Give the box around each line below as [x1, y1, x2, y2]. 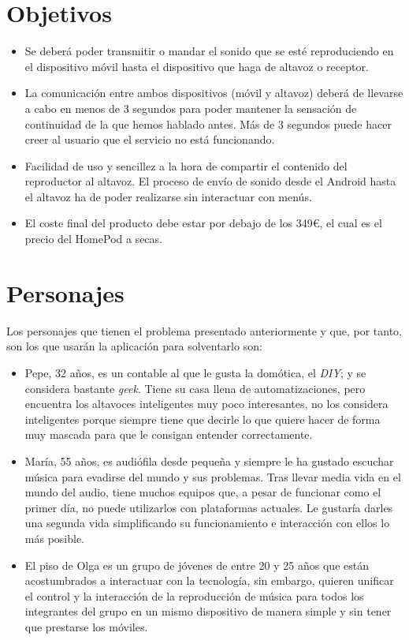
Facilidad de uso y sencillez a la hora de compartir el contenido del [24, 157, 348, 174]
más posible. [24, 530, 85, 546]
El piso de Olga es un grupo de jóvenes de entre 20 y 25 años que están [24, 556, 369, 573]
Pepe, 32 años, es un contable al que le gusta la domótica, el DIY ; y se [24, 364, 366, 380]
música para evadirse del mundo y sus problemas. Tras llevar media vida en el [24, 468, 401, 485]
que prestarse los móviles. [24, 618, 148, 634]
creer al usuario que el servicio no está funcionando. [24, 131, 275, 148]
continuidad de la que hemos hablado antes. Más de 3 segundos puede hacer [24, 115, 392, 132]
